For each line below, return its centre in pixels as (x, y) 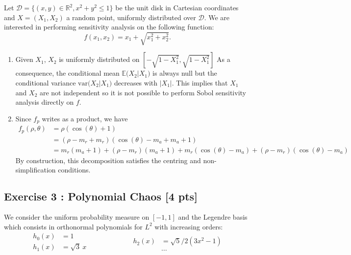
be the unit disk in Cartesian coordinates (177, 7)
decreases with (136, 82)
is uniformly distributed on (99, 59)
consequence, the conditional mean (67, 73)
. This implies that (200, 82)
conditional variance (46, 82)
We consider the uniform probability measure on (77, 217)
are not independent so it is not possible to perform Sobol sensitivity (143, 92)
